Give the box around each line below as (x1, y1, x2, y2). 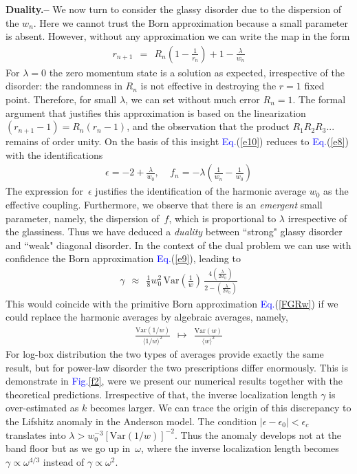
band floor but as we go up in (6, 441, 131, 455)
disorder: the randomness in (6, 78, 122, 93)
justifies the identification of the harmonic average (95, 184, 307, 198)
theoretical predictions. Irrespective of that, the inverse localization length (6, 387, 318, 401)
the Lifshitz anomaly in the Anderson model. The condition (6, 414, 257, 428)
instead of (43, 454, 85, 468)
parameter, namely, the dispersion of (6, 211, 160, 225)
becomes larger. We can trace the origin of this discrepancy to (89, 400, 351, 415)
